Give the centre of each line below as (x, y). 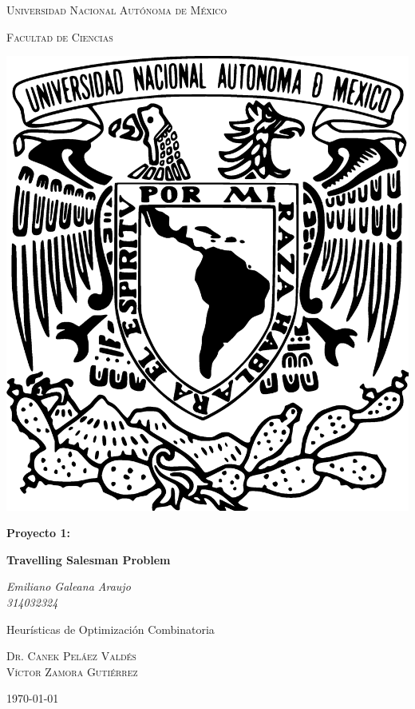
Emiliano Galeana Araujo (69, 586)
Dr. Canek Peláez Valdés (71, 656)
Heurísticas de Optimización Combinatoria (111, 629)
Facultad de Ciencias (60, 36)
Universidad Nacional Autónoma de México (117, 10)
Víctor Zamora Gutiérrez (72, 671)
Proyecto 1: (39, 533)
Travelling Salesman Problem (89, 559)
